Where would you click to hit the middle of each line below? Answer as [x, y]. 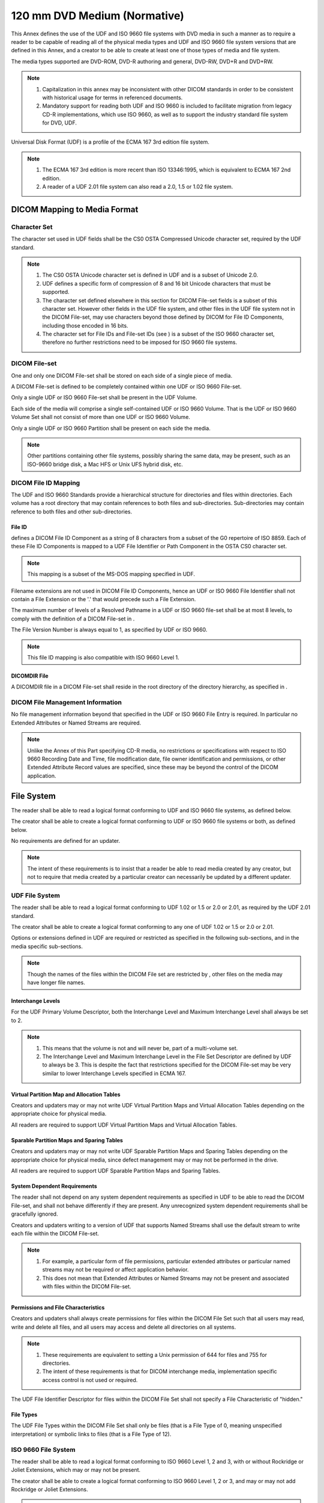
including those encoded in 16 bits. [85, 325]
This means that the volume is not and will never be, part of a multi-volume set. [140, 1048]
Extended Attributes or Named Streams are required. [76, 723]
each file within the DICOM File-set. [55, 1233]
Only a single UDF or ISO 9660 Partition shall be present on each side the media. [111, 428]
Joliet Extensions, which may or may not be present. [76, 1470]
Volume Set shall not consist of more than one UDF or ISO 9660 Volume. [100, 417]
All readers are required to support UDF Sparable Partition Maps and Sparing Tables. [115, 1171]
